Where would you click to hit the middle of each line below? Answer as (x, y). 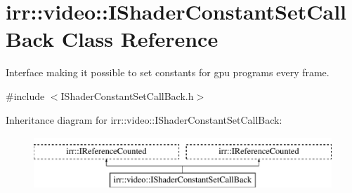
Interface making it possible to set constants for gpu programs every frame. (168, 72)
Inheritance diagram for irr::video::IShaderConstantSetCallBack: (144, 119)
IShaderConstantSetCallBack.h (127, 95)
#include (25, 95)
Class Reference (140, 39)
